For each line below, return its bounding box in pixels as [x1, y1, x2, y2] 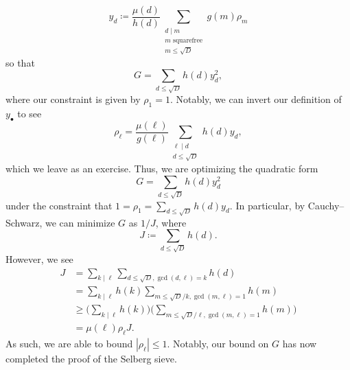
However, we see [5, 251, 73, 266]
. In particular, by [229, 198, 305, 212]
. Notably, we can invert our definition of [170, 92, 342, 106]
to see [17, 106, 42, 120]
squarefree [173, 37, 203, 45]
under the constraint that [5, 198, 113, 212]
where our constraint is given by [5, 92, 141, 106]
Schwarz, [5, 215, 43, 229]
